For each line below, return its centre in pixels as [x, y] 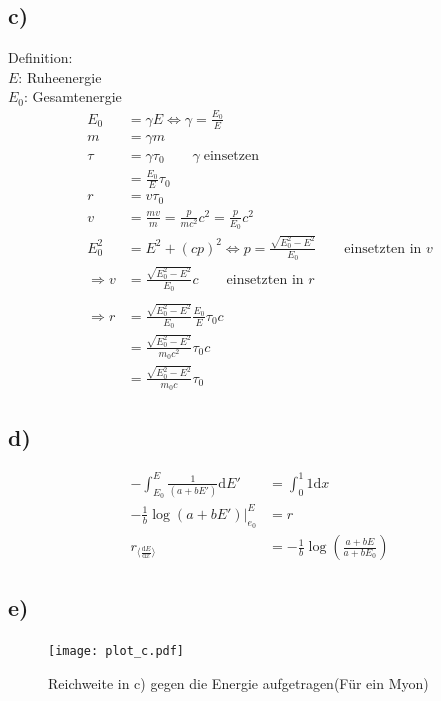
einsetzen [231, 155]
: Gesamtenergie [73, 96]
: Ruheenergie [60, 76]
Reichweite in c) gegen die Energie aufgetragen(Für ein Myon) [238, 682]
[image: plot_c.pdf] [116, 651]
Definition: [40, 57]
